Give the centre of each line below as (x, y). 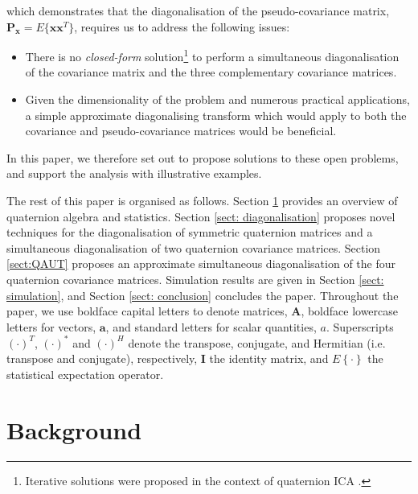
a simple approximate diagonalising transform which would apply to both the (216, 115)
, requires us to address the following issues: (182, 26)
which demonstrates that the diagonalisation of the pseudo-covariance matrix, (198, 10)
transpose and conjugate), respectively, (102, 358)
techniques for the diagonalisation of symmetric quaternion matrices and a (190, 232)
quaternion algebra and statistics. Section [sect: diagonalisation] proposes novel (201, 216)
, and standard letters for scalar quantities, (211, 326)
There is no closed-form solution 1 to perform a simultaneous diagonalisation (212, 55)
